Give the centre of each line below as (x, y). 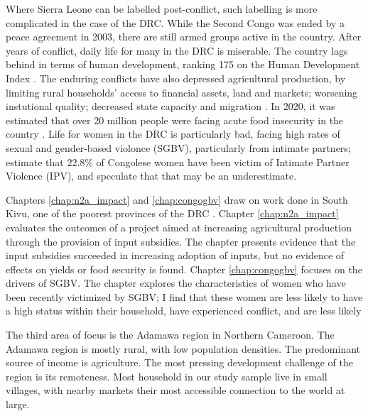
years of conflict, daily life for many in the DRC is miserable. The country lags (177, 50)
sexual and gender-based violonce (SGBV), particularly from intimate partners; (178, 147)
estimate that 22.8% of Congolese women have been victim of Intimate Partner (178, 162)
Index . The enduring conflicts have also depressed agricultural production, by (176, 78)
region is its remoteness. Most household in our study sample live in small (167, 376)
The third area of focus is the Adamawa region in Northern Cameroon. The (170, 335)
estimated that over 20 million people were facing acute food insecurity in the (175, 120)
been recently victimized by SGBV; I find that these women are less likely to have (184, 296)
